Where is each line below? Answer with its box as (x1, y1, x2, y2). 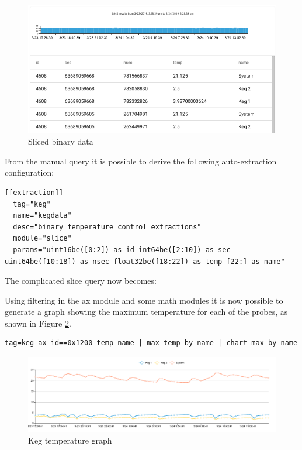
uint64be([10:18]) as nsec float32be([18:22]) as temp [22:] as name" (5, 257, 285, 266)
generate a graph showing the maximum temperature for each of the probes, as (5, 305, 288, 318)
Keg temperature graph (28, 434, 112, 446)
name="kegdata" (13, 211, 72, 220)
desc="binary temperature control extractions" (13, 222, 202, 231)
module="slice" (13, 234, 72, 243)
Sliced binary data (28, 135, 93, 147)
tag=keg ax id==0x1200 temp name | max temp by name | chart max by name (5, 339, 298, 348)
